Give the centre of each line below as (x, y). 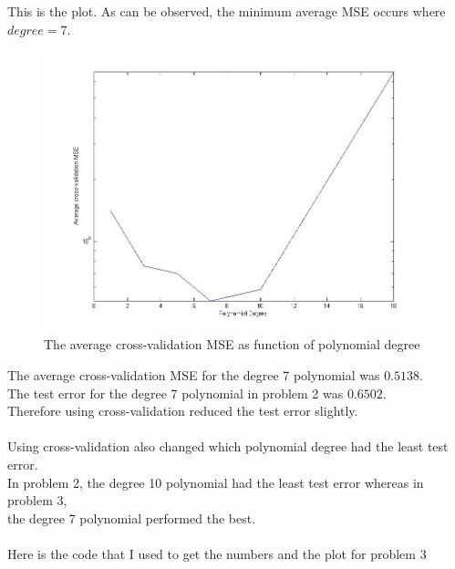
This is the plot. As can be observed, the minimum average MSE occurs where (227, 11)
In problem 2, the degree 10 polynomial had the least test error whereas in (216, 482)
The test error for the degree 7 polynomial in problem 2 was (176, 393)
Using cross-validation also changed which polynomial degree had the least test (228, 446)
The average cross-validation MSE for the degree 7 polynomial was (194, 375)
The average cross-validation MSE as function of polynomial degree (232, 344)
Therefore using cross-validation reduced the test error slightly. (183, 411)
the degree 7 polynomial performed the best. (132, 517)
